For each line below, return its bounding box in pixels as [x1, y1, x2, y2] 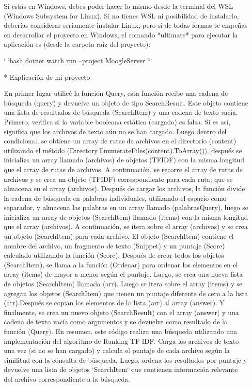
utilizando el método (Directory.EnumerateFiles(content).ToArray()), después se [4, 145, 242, 155]
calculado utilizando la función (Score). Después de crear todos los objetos [4, 250, 224, 260]
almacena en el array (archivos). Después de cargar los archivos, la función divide [4, 183, 245, 193]
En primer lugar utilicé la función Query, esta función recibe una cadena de [4, 88, 228, 98]
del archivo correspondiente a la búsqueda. [4, 373, 130, 384]
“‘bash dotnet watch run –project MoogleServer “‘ [4, 55, 153, 65]
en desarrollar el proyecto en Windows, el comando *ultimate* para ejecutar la [4, 29, 238, 39]
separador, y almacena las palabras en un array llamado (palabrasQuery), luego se [4, 202, 248, 212]
